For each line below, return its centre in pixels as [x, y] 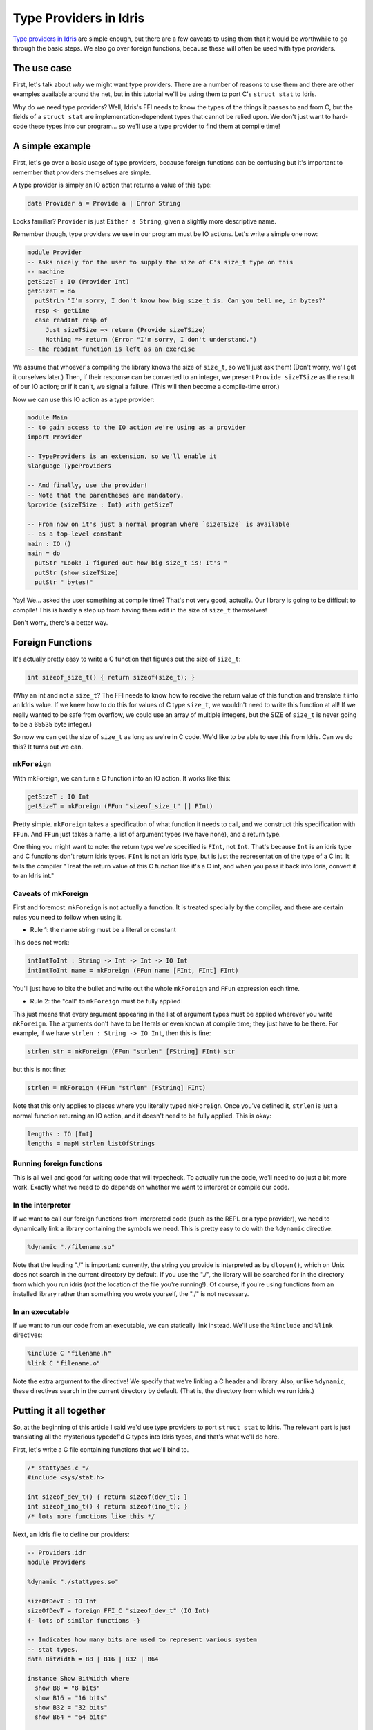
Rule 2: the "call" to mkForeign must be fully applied [105, 1001]
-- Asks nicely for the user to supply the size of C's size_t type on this [160, 262]
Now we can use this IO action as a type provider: [84, 399]
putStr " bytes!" [64, 582]
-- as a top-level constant [75, 534]
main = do [44, 553]
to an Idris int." [34, 876]
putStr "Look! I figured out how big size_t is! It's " [131, 563]
